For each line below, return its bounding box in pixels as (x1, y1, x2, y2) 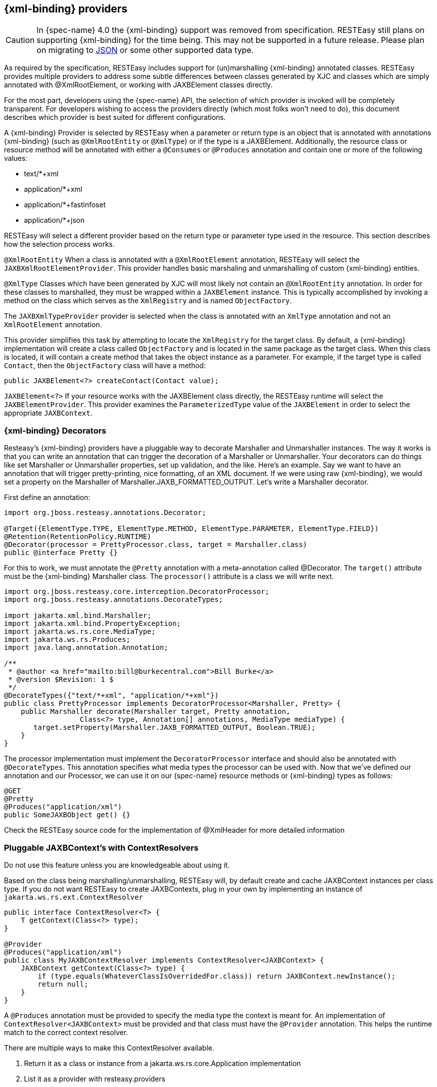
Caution (5, 35, 35, 45)
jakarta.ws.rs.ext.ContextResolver (4, 893, 143, 901)
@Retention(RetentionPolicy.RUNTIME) (4, 533, 152, 541)
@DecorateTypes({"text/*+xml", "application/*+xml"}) (4, 691, 219, 700)
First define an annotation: (4, 493, 90, 502)
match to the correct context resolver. (4, 1028, 128, 1037)
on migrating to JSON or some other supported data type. (36, 45, 254, 55)
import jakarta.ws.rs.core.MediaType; (4, 627, 156, 636)
